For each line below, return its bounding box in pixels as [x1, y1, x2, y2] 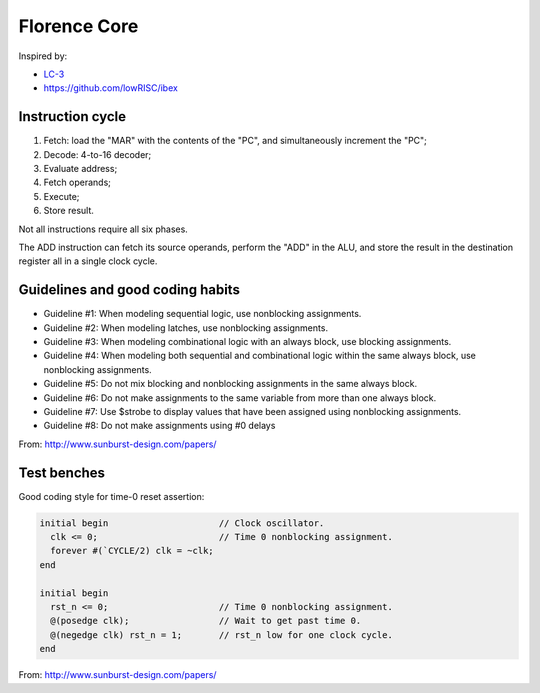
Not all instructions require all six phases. [18, 223, 189, 235]
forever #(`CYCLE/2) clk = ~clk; [50, 545, 214, 557]
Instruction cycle [18, 108, 127, 125]
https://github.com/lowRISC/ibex [43, 82, 179, 94]
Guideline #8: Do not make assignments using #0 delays [43, 420, 276, 432]
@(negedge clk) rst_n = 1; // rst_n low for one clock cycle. [50, 629, 394, 640]
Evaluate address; [43, 163, 118, 175]
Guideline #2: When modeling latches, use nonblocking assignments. [43, 321, 329, 334]
